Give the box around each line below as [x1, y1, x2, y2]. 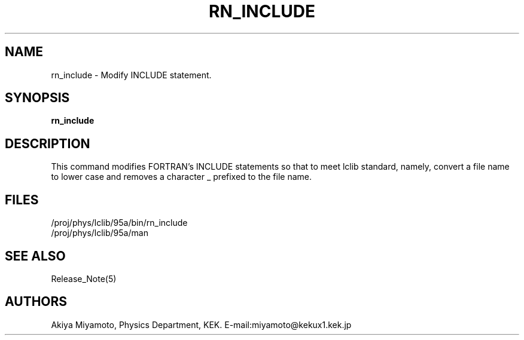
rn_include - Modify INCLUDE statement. [51, 69, 212, 80]
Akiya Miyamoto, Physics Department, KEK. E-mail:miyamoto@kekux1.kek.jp [51, 319, 352, 330]
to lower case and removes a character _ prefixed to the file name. [51, 171, 312, 182]
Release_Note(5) [51, 273, 117, 284]
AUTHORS [5, 294, 68, 310]
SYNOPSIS [5, 90, 70, 106]
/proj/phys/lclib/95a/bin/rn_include [51, 218, 188, 228]
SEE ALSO [5, 248, 66, 264]
